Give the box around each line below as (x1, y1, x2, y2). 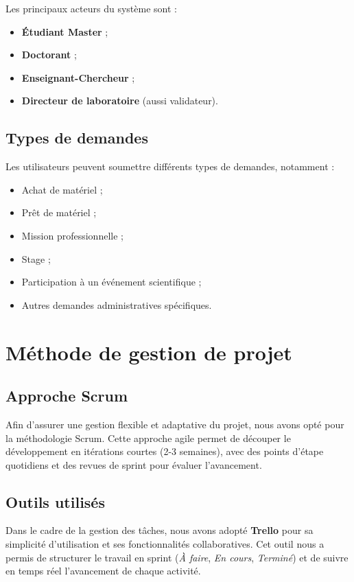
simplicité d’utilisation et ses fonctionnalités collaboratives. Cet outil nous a (5, 537, 324, 551)
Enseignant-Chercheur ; (21, 70, 135, 84)
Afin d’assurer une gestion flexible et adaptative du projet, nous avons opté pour (5, 417, 344, 431)
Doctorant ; (21, 47, 77, 62)
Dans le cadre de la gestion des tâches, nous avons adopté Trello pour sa (5, 523, 314, 537)
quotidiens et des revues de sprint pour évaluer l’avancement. (5, 457, 262, 472)
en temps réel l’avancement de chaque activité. (5, 563, 201, 578)
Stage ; (21, 251, 51, 266)
